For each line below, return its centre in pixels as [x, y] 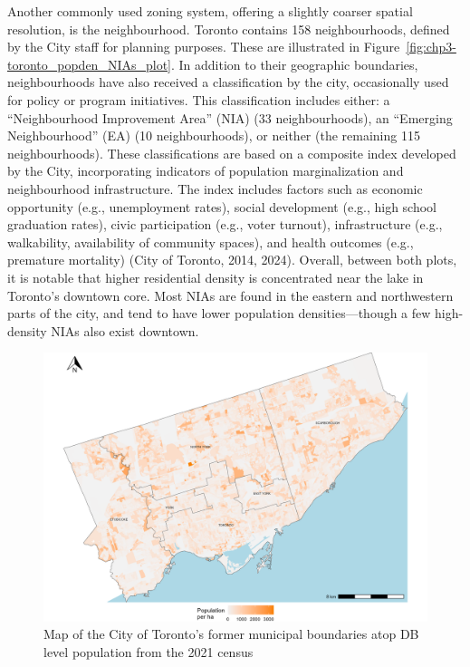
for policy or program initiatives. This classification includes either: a [199, 99]
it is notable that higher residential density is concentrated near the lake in [216, 277]
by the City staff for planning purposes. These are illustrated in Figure [204, 47]
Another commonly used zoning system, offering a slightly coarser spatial [210, 11]
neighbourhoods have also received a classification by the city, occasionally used [228, 82]
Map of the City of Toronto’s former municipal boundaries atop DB [231, 634]
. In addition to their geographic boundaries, [295, 64]
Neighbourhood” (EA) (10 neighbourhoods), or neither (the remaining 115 [214, 135]
